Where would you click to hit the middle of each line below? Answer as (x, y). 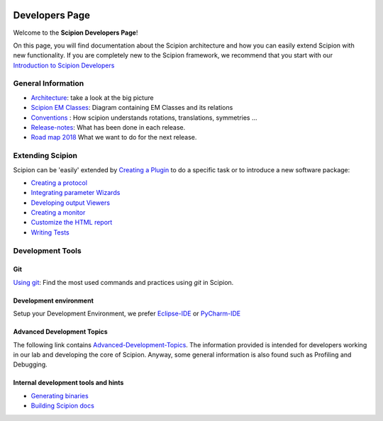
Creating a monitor (58, 213)
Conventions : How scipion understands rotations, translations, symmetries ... (144, 118)
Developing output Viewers (70, 203)
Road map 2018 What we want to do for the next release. (114, 137)
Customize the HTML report (72, 223)
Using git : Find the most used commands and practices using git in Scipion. (123, 282)
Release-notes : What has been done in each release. (108, 127)
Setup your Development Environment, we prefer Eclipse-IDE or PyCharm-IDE (127, 314)
